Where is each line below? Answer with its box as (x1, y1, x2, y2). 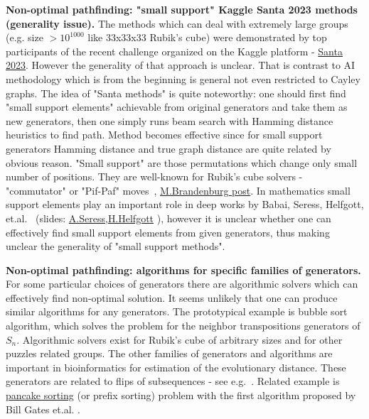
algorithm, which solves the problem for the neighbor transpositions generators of (6, 318, 360, 333)
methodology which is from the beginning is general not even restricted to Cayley (6, 71, 360, 86)
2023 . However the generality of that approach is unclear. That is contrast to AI (6, 58, 355, 72)
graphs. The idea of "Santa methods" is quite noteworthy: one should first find (6, 85, 346, 100)
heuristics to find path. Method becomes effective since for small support (6, 127, 323, 142)
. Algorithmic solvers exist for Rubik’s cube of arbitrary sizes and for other (16, 332, 343, 347)
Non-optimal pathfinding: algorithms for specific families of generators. (6, 262, 361, 277)
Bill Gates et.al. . (6, 401, 80, 416)
